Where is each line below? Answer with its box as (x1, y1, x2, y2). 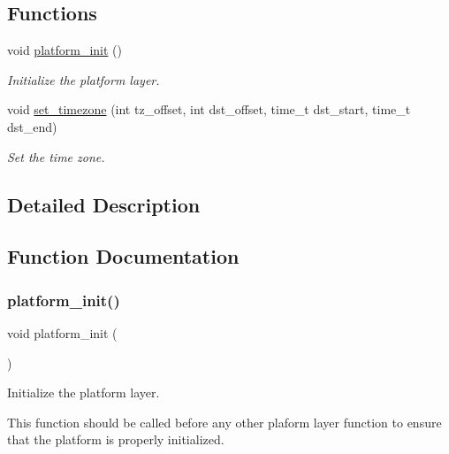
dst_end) (7, 117, 57, 135)
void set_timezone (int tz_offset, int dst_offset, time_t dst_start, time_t (7, 100, 411, 119)
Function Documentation (7, 242, 240, 270)
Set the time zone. (7, 147, 105, 165)
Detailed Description (7, 190, 201, 218)
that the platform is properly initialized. (7, 430, 224, 449)
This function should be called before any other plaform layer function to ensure (7, 412, 442, 431)
